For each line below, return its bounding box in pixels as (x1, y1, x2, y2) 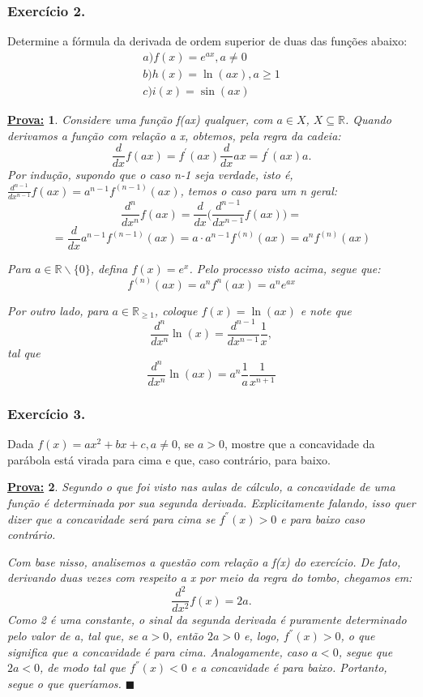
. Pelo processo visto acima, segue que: (189, 259, 381, 276)
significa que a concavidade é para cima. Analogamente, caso (7, 643, 308, 660)
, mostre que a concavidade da (224, 435, 375, 452)
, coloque (154, 301, 198, 319)
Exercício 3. (7, 403, 86, 423)
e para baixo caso (280, 510, 365, 527)
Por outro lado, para (7, 301, 109, 319)
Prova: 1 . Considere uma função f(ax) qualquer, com (7, 110, 273, 127)
